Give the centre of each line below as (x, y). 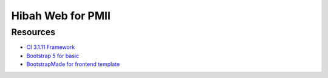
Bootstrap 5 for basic (53, 56)
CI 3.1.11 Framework (51, 47)
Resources (33, 32)
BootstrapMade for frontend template (73, 64)
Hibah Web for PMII (61, 16)
